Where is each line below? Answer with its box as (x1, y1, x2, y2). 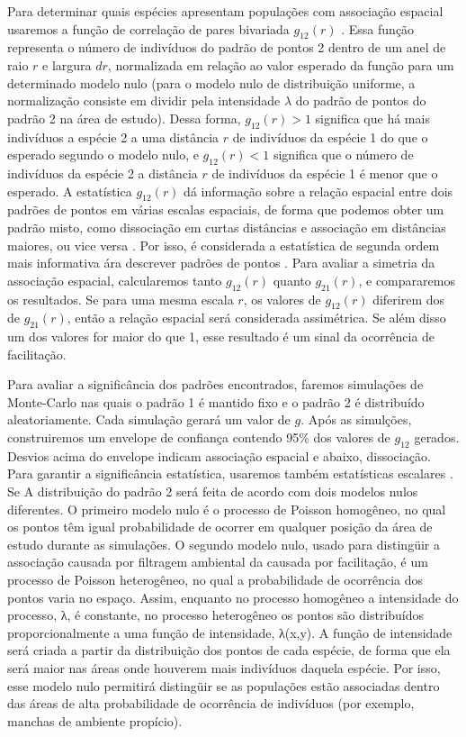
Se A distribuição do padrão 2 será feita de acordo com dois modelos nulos (7, 482, 418, 501)
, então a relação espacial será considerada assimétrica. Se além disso (67, 308, 446, 327)
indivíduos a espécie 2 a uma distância (7, 127, 220, 146)
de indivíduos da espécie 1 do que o (232, 127, 428, 146)
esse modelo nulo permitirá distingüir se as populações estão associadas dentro (7, 676, 440, 695)
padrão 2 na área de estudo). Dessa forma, (7, 108, 241, 127)
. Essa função (341, 19, 415, 38)
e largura (42, 55, 92, 74)
